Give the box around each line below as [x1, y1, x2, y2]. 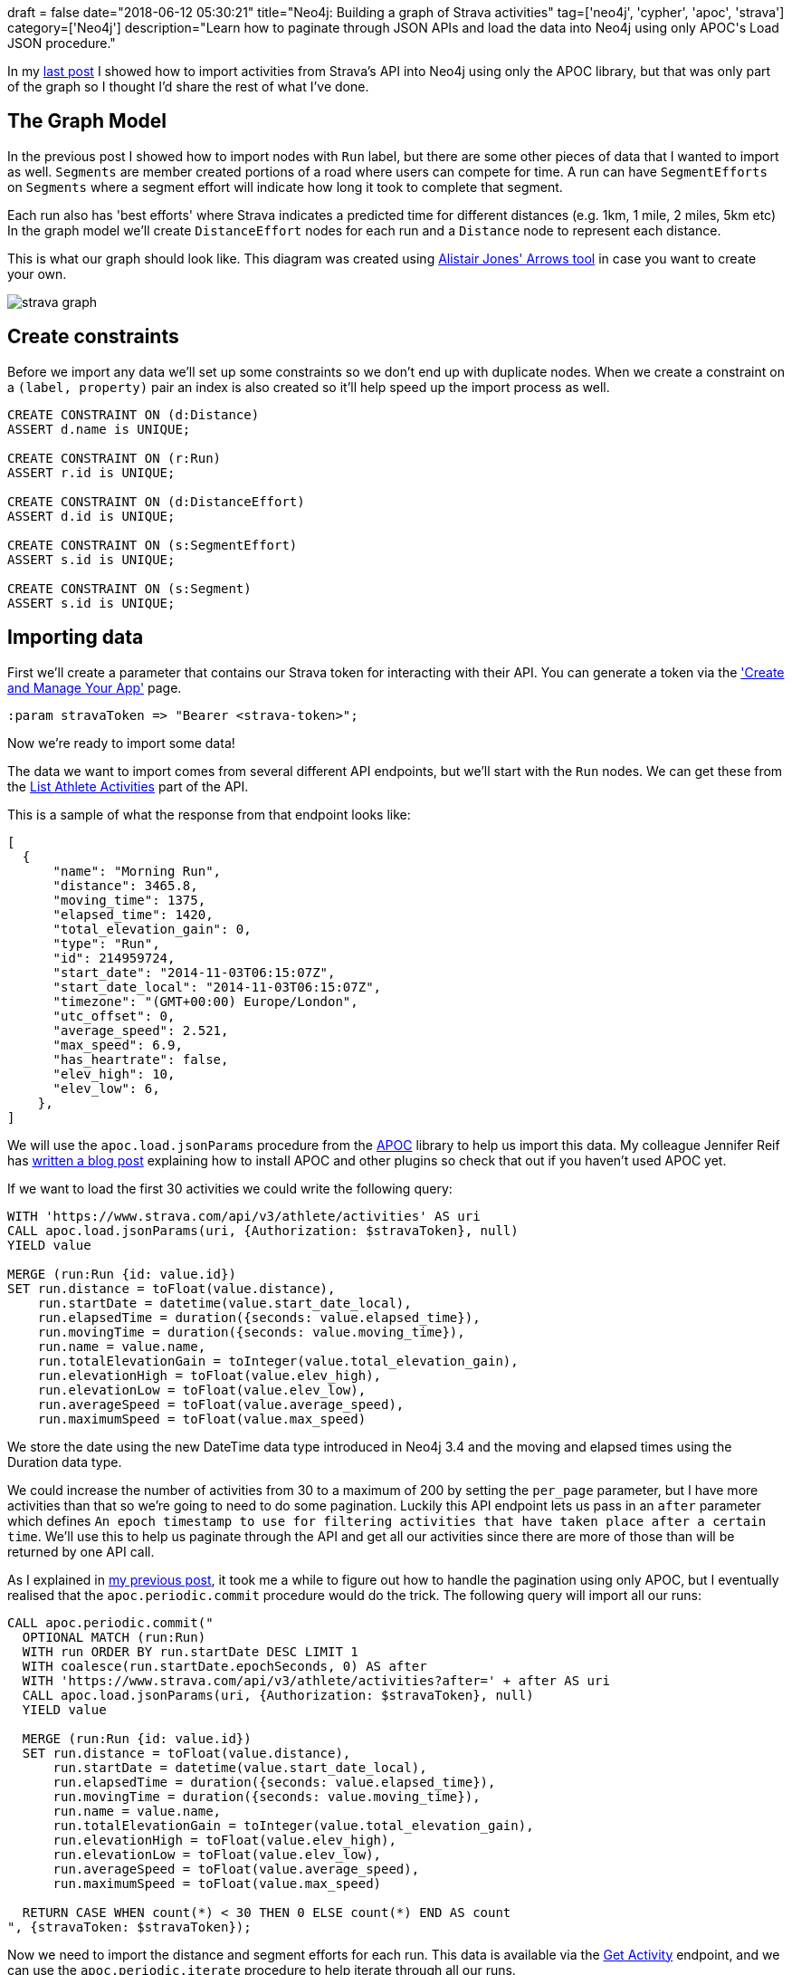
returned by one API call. [7, 1543, 155, 1559]
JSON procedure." [7, 35, 116, 51]
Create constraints [7, 325, 179, 349]
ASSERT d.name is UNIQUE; [7, 421, 191, 436]
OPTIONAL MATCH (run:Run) [22, 1629, 206, 1644]
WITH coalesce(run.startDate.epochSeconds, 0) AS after [22, 1658, 427, 1673]
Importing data [7, 626, 144, 649]
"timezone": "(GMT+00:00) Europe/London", [52, 993, 358, 1009]
